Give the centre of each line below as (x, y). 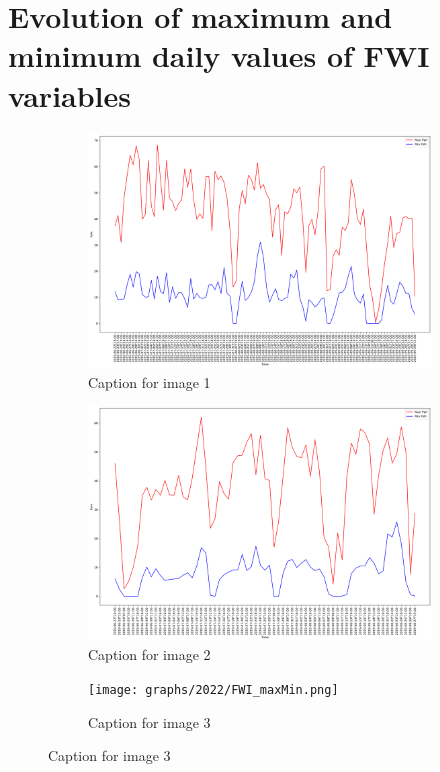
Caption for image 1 (149, 381)
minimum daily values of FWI (219, 55)
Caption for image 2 (149, 654)
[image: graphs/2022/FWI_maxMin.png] (213, 689)
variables (70, 94)
